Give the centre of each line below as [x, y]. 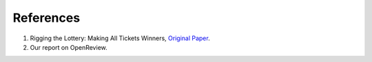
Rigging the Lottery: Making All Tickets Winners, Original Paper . [120, 38]
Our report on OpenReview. [69, 47]
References [46, 18]
